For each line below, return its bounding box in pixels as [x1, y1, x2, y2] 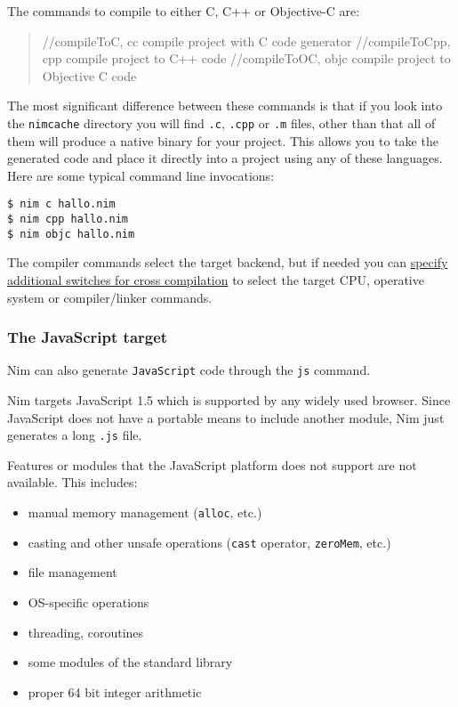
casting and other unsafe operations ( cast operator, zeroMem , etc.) [28, 532, 391, 551]
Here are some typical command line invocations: [7, 166, 275, 184]
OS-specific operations [28, 592, 149, 611]
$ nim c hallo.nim [7, 198, 116, 211]
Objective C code [42, 66, 137, 85]
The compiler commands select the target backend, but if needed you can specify [7, 253, 448, 272]
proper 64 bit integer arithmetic [28, 682, 202, 701]
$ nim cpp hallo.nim [7, 213, 129, 226]
